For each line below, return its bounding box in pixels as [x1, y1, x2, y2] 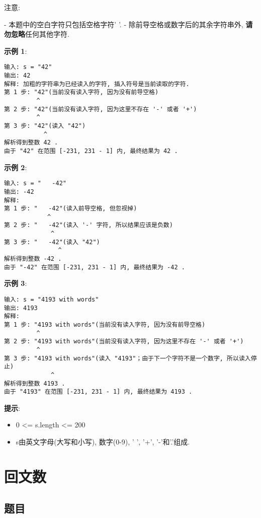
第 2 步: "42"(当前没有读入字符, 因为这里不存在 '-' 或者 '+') [4, 105, 197, 113]
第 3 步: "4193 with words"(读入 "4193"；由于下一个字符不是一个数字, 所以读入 [4, 354, 251, 362]
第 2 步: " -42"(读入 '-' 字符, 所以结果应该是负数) [4, 221, 173, 229]
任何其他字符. [25, 29, 69, 39]
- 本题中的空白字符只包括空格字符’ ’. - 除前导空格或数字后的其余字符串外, [4, 19, 243, 29]
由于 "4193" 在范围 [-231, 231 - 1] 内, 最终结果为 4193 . [4, 388, 193, 396]
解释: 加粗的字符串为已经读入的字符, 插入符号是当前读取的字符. [4, 80, 190, 88]
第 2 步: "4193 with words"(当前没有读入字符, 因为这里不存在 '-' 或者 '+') [4, 338, 244, 345]
